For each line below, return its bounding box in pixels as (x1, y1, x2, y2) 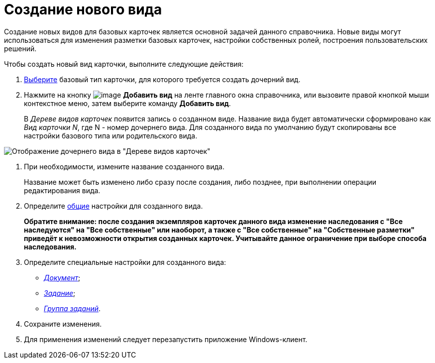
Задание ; (44, 288, 76, 297)
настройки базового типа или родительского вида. (24, 131, 198, 140)
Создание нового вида (4, 1, 162, 18)
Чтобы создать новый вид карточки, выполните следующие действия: (4, 59, 244, 68)
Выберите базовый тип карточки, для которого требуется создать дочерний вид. (24, 75, 301, 84)
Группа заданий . (44, 304, 101, 313)
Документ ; (44, 273, 81, 282)
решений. (4, 44, 37, 53)
